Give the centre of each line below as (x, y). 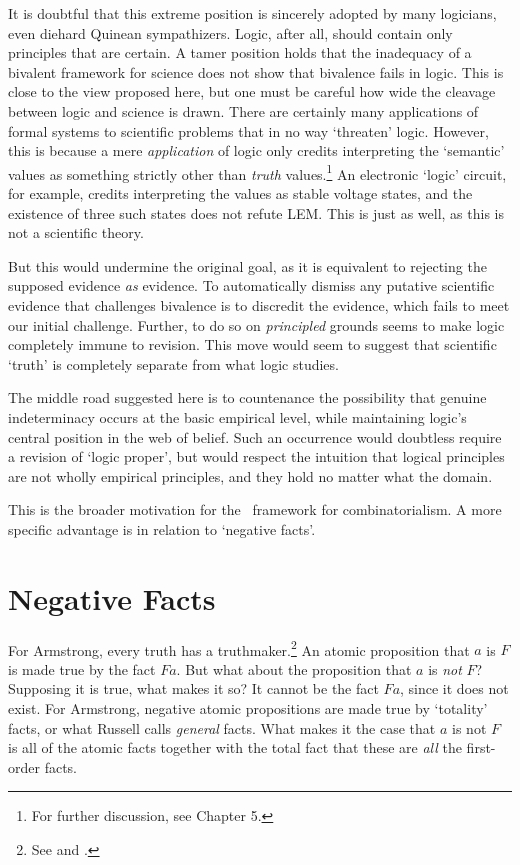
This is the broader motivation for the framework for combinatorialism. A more (255, 509)
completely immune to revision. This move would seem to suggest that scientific (252, 344)
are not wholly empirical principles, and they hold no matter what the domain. (250, 475)
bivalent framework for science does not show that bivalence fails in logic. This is (256, 71)
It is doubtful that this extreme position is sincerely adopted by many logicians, (252, 13)
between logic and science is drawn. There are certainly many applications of (243, 110)
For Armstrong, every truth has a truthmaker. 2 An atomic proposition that (239, 648)
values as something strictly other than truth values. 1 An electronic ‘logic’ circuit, (257, 172)
